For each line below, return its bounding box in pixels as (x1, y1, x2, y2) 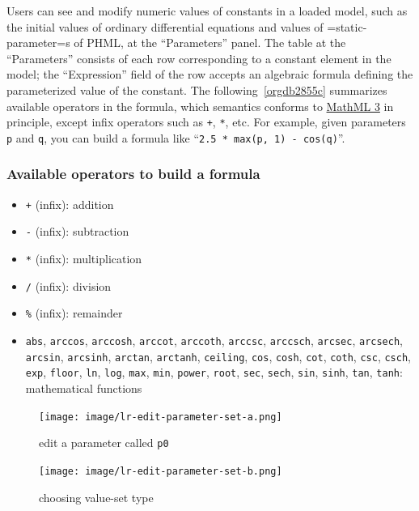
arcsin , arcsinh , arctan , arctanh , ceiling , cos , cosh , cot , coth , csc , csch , (25, 347, 411, 364)
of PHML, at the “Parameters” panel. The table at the (74, 34, 346, 51)
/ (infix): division (25, 277, 112, 294)
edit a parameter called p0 (39, 434, 169, 451)
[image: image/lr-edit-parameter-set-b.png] (39, 465, 282, 477)
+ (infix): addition (25, 195, 114, 212)
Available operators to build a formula (6, 164, 260, 184)
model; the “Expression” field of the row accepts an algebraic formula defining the (6, 66, 413, 83)
